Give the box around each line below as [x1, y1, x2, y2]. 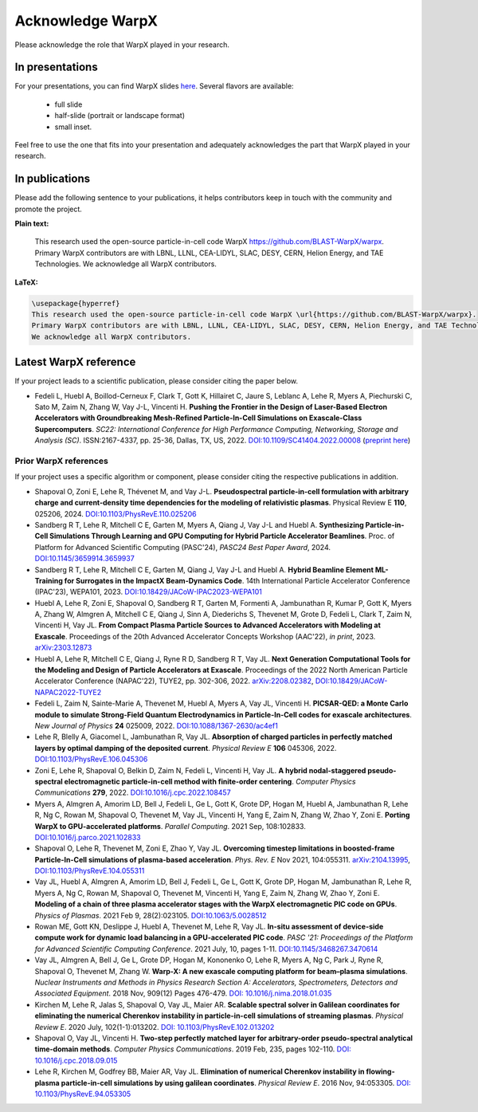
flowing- [366, 1067, 395, 1076]
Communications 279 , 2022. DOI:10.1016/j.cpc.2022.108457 [34, 788, 231, 797]
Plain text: [14, 219, 49, 229]
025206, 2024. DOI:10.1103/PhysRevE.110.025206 [34, 509, 197, 518]
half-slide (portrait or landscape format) [54, 111, 186, 120]
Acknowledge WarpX [14, 12, 159, 29]
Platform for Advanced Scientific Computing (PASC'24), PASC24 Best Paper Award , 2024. [34, 542, 331, 552]
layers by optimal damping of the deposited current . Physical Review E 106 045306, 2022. [34, 743, 337, 752]
